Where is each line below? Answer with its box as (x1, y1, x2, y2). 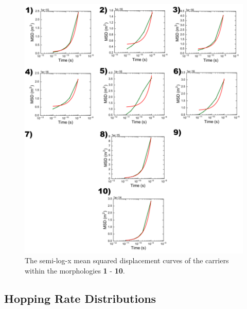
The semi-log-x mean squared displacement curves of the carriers (25, 255, 229, 266)
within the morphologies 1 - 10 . (25, 265, 125, 276)
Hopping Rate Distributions (4, 290, 156, 306)
